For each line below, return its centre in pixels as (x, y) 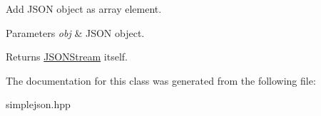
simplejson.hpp (38, 104)
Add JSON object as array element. (84, 9)
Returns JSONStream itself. (67, 57)
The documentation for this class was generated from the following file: (161, 80)
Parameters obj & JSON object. (75, 32)
